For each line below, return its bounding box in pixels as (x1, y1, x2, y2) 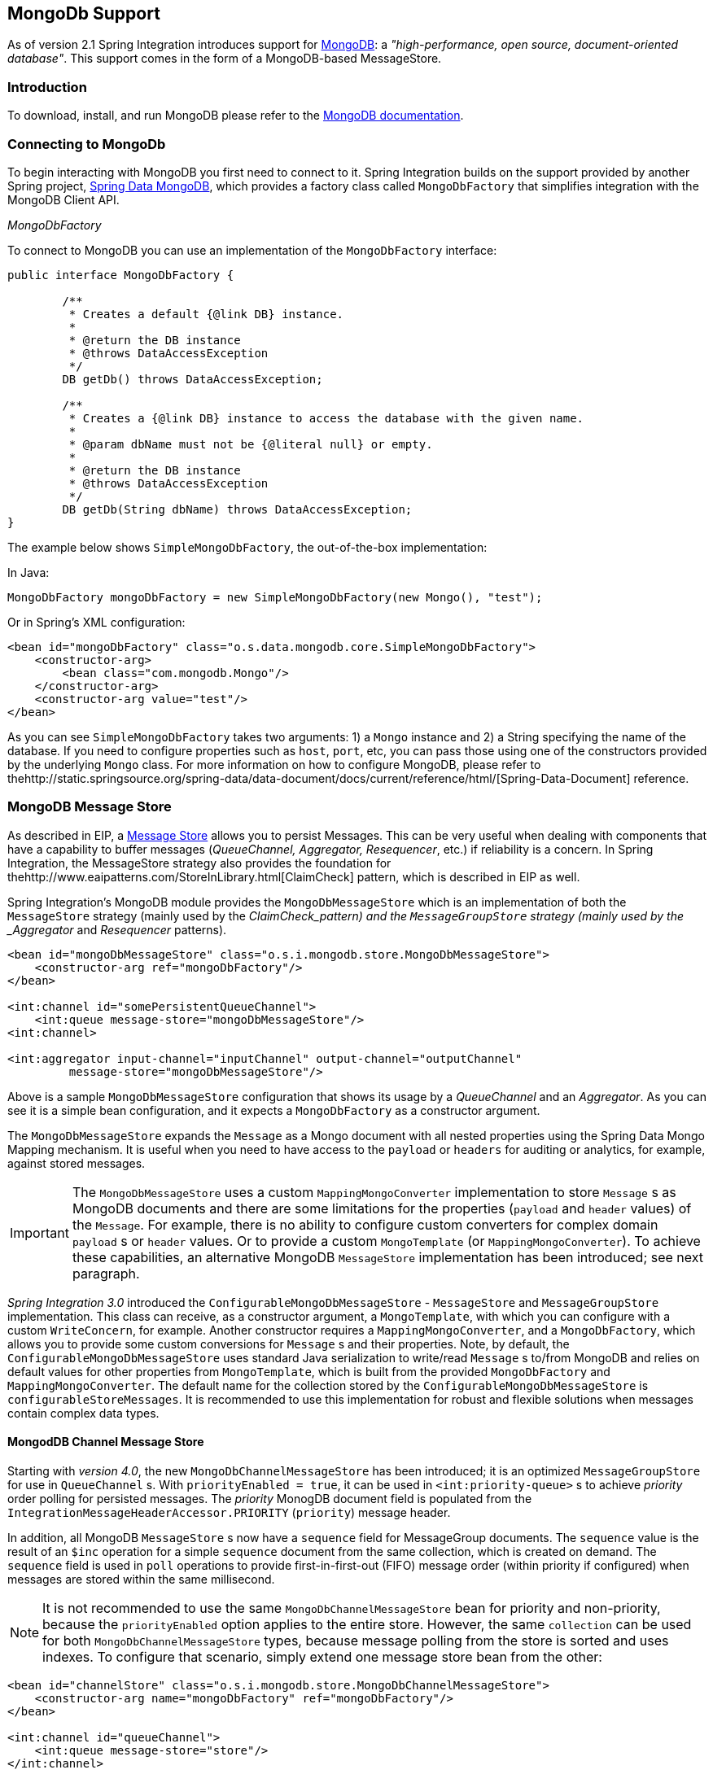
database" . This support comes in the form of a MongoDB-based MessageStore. (7, 51, 442, 66)
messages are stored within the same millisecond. (7, 1571, 275, 1586)
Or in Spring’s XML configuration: (7, 614, 186, 629)
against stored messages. (7, 1156, 146, 1170)
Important (10, 1224, 69, 1241)
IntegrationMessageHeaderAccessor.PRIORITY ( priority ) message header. (7, 1505, 451, 1519)
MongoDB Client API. (7, 192, 120, 207)
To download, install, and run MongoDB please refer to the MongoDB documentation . (7, 108, 464, 123)
